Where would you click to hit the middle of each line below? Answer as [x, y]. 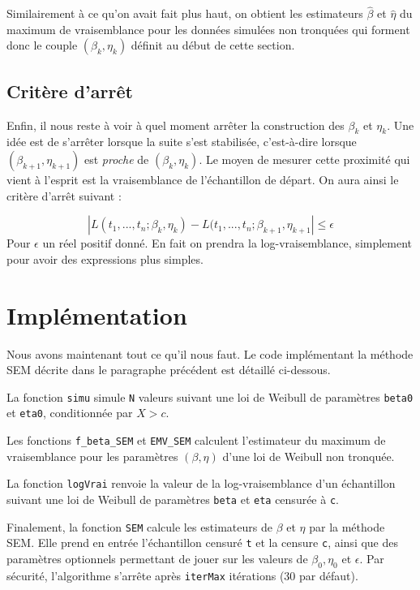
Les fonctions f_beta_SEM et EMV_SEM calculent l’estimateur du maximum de [196, 440]
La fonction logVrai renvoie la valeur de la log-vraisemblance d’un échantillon [201, 483]
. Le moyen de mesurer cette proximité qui [304, 159]
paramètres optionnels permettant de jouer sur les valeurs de [157, 558]
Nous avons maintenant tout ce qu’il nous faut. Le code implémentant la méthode [210, 353]
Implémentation [97, 314]
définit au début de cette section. [213, 45]
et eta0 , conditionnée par [70, 413]
